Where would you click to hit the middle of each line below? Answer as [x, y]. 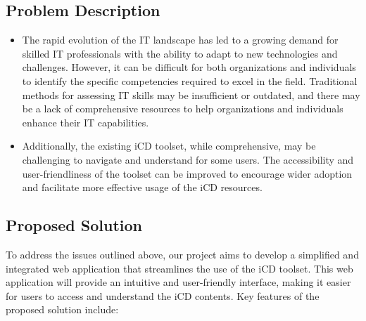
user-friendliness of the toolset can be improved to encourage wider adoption [187, 173]
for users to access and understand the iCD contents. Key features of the [163, 295]
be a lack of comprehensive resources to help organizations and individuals [183, 109]
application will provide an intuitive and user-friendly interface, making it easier [178, 282]
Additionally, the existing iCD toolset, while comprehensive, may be [169, 146]
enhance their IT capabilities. [86, 122]
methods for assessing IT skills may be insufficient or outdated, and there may [191, 94]
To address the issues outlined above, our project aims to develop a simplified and [182, 254]
